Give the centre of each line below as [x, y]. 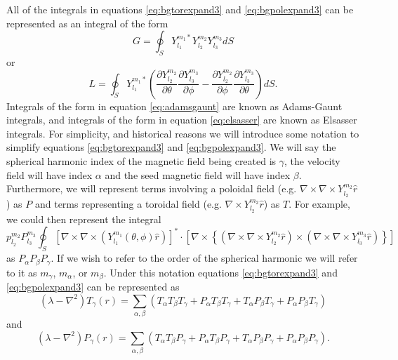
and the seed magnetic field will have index [198, 174]
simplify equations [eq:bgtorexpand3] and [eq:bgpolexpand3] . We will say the [171, 147]
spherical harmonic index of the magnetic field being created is [141, 160]
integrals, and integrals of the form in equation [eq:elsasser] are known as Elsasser [182, 120]
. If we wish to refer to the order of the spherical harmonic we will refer [204, 258]
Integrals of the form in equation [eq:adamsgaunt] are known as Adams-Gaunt [174, 106]
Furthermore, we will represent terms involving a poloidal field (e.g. [152, 188]
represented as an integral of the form [87, 23]
